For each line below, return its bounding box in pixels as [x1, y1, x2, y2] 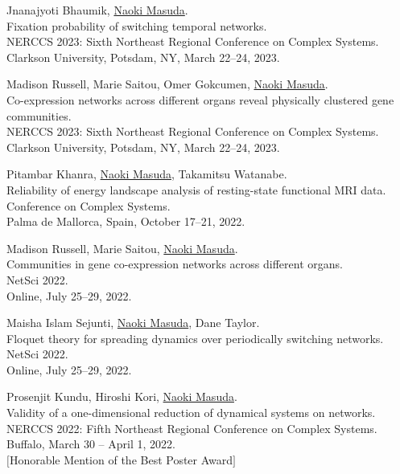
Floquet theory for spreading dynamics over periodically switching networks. [6, 329, 384, 346]
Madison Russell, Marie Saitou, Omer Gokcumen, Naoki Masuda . [6, 76, 328, 92]
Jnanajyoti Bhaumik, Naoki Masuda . [6, 2, 188, 18]
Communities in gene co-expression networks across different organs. [6, 255, 343, 272]
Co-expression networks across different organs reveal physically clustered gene [6, 91, 394, 108]
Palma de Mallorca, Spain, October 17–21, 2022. [6, 213, 245, 230]
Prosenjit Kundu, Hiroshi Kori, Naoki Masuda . [6, 388, 237, 405]
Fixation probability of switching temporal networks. [6, 17, 267, 34]
